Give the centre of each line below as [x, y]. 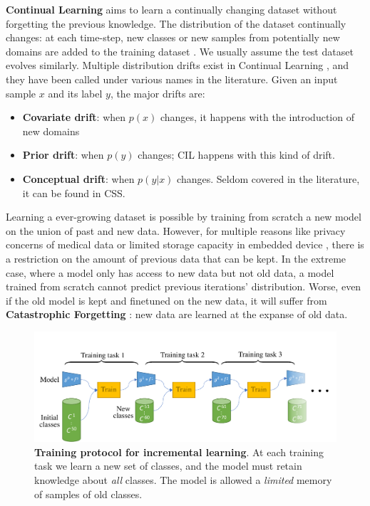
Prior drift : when [63, 155]
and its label [75, 93]
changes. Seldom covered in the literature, [268, 178]
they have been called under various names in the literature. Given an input [172, 79]
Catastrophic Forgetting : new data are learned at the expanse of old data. [177, 314]
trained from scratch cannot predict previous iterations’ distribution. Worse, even [184, 286]
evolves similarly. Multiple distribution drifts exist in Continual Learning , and [178, 65]
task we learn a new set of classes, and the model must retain [168, 466]
